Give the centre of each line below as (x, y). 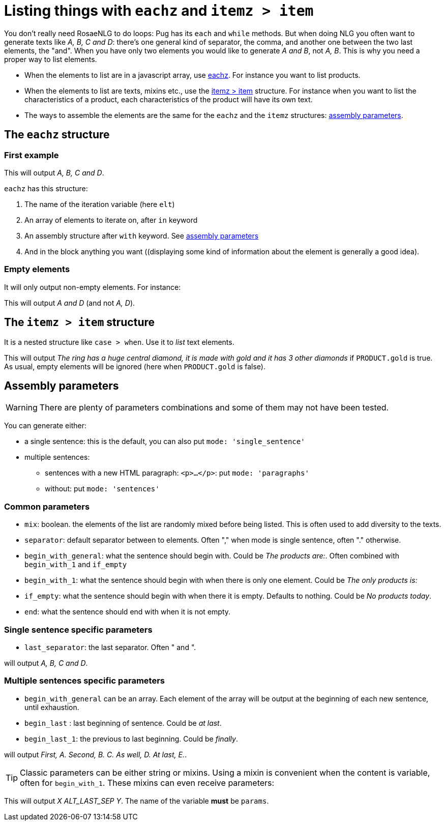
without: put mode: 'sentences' (102, 489)
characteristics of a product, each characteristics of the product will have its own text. (169, 99)
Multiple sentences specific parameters (84, 681)
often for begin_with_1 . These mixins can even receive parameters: (147, 783)
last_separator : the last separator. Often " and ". (110, 647)
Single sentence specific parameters (78, 629)
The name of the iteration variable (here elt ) (100, 204)
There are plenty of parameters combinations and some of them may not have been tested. (214, 408)
